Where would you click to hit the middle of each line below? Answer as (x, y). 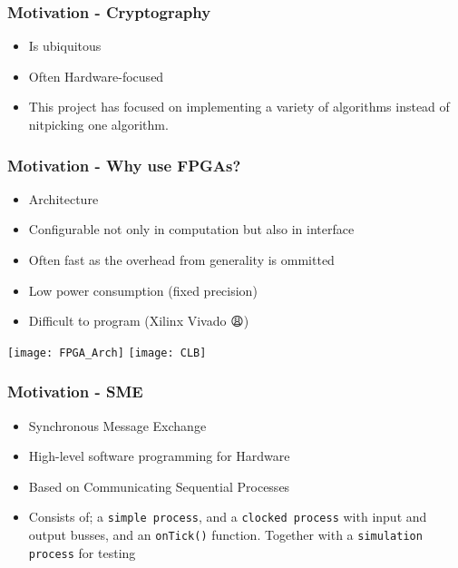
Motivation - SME (75, 392)
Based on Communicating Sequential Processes (159, 486)
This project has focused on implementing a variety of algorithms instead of (239, 107)
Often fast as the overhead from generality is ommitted (181, 260)
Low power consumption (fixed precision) (143, 290)
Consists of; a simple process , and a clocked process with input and (228, 517)
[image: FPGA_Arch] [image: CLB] (107, 353)
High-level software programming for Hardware (159, 456)
